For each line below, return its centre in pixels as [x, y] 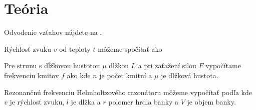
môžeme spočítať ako [130, 49]
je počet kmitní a [126, 75]
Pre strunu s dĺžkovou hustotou [52, 65]
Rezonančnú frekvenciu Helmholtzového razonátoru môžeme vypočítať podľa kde [128, 92]
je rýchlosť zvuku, [37, 102]
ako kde [79, 75]
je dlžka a [86, 102]
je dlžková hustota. [190, 75]
